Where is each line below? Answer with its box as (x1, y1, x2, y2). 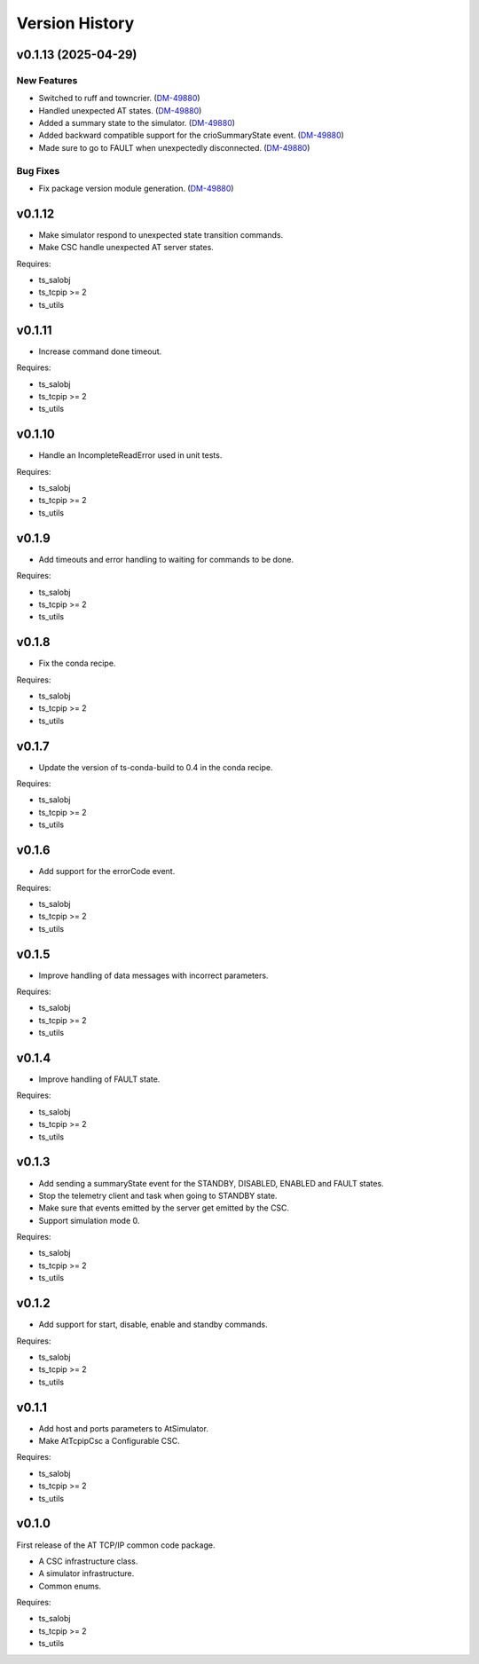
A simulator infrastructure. (38, 1568, 135, 1579)
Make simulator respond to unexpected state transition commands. (38, 229, 284, 240)
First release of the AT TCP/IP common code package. (16, 1540, 216, 1550)
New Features (16, 74, 78, 86)
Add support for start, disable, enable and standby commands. (38, 1319, 268, 1330)
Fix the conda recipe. (38, 658, 116, 669)
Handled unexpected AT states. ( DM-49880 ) (38, 105, 202, 115)
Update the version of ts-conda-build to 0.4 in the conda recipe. (38, 761, 274, 772)
